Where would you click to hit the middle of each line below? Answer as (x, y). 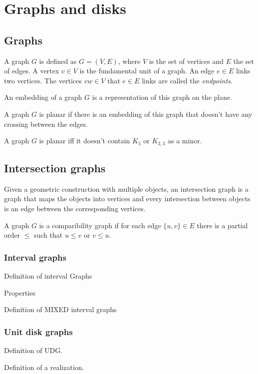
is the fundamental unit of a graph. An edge (147, 71)
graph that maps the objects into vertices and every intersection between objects (127, 198)
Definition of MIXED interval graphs (60, 309)
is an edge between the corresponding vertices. (75, 208)
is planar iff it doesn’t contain (85, 141)
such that (48, 235)
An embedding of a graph (43, 97)
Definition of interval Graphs (48, 275)
